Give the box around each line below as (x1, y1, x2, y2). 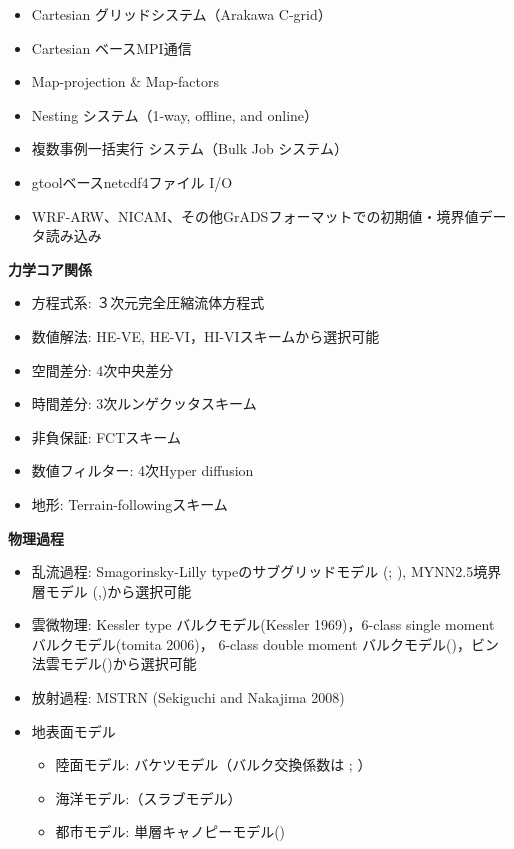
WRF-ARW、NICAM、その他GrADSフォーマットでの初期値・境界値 (31, 205, 479, 226)
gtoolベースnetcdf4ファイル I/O (31, 171, 233, 192)
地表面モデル (31, 720, 116, 741)
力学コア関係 (8, 258, 92, 279)
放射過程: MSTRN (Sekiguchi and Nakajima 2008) (31, 687, 345, 708)
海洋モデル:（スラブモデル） (55, 787, 242, 808)
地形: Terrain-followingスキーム (31, 493, 228, 514)
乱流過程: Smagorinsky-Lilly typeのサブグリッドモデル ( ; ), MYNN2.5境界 (31, 561, 502, 582)
